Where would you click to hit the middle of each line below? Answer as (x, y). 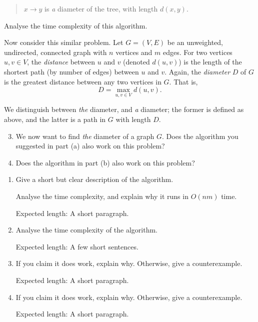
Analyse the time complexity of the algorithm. (87, 230)
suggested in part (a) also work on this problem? (90, 146)
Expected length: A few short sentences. (77, 246)
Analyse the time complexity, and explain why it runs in (102, 196)
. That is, (183, 81)
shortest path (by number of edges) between (71, 71)
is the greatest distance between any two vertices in (83, 81)
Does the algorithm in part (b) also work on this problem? (105, 162)
